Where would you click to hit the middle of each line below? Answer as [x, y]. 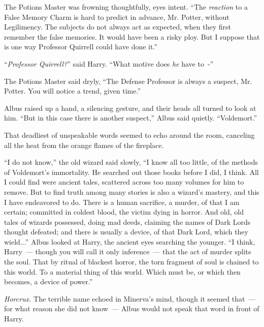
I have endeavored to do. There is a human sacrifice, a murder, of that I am [122, 202]
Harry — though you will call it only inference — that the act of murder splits [128, 251]
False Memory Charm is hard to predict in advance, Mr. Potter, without [117, 17]
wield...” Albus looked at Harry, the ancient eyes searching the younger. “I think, [130, 241]
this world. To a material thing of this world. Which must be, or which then [122, 271]
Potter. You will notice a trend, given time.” [72, 91]
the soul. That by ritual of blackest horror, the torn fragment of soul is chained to [131, 262]
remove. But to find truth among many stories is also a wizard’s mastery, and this [132, 191]
